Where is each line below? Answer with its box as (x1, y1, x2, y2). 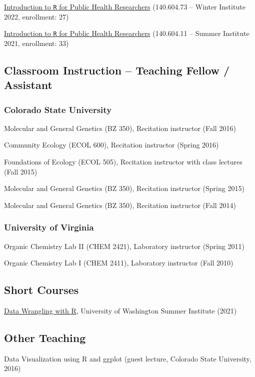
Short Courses (4, 282, 79, 297)
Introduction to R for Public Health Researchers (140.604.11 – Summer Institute (4, 28, 249, 38)
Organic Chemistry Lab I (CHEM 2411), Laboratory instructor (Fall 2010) (4, 257, 233, 268)
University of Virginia (4, 221, 94, 233)
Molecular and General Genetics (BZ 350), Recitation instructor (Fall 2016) (4, 122, 236, 133)
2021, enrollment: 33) (4, 37, 69, 48)
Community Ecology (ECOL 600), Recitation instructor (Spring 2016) (4, 139, 219, 150)
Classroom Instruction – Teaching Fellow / (4, 62, 230, 77)
